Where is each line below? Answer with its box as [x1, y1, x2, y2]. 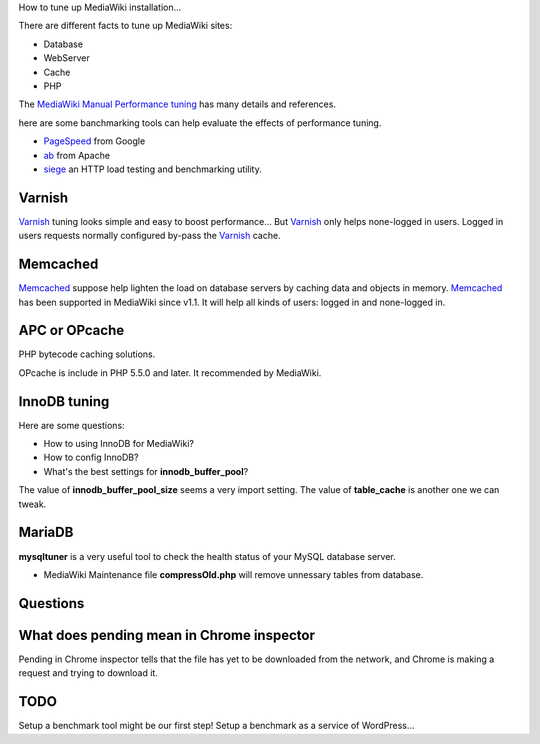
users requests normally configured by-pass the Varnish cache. [18, 230, 281, 242]
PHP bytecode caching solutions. [18, 348, 156, 360]
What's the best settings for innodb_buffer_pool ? [43, 465, 249, 477]
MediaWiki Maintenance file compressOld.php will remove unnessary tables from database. [43, 568, 424, 580]
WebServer [43, 52, 90, 64]
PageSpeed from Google [43, 135, 146, 147]
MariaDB [18, 524, 74, 541]
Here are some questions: [18, 419, 125, 431]
